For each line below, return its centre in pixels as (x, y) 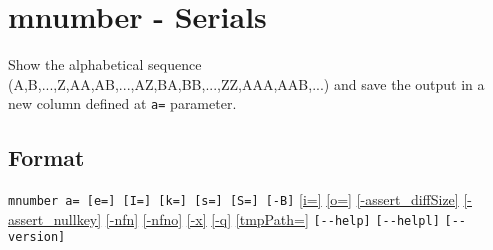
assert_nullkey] (55, 218)
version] (37, 237)
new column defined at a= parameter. (122, 103)
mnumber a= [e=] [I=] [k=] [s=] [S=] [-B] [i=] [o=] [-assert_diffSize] (233, 199)
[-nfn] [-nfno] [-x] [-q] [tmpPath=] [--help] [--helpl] (272, 218)
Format (46, 157)
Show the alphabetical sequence (105, 64)
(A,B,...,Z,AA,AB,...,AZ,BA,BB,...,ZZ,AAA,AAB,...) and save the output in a (246, 83)
